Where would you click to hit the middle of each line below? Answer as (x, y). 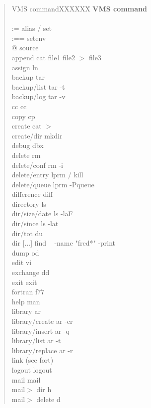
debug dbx (28, 145)
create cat (27, 126)
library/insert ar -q (40, 331)
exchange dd (31, 272)
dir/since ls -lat (35, 223)
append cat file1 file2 (43, 57)
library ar (26, 311)
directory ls (29, 204)
